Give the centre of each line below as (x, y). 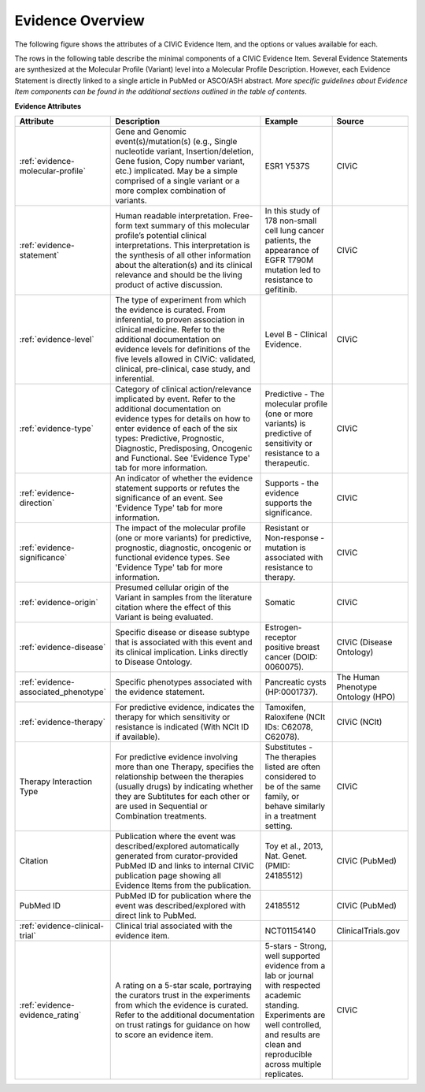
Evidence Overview (79, 20)
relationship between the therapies (179, 776)
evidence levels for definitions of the (183, 349)
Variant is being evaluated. (164, 617)
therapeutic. (287, 462)
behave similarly (295, 806)
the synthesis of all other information (183, 254)
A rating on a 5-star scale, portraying (183, 985)
